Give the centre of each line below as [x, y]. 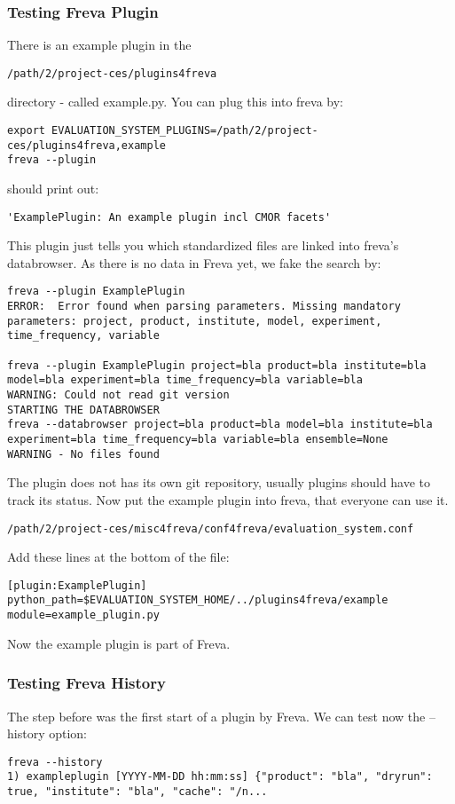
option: [68, 733]
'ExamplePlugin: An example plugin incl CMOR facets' [169, 217]
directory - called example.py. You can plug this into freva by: [175, 102]
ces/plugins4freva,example [86, 145]
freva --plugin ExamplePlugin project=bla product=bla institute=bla [217, 365]
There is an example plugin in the [99, 45]
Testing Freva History [86, 683]
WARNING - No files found [83, 454]
